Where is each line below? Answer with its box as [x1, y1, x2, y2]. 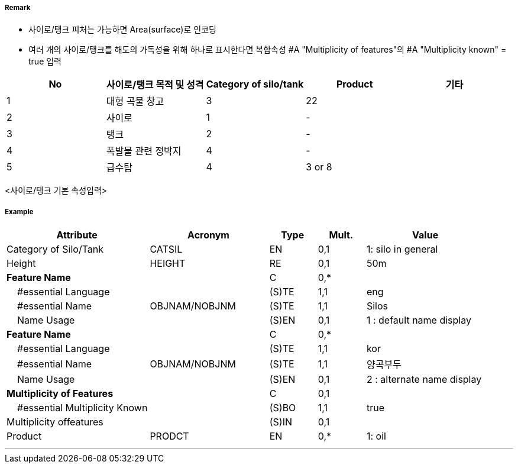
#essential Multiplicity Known [17, 402, 148, 414]
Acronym [187, 229, 229, 241]
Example [5, 207, 34, 216]
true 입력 [28, 56, 61, 67]
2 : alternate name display [366, 373, 482, 386]
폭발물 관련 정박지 [106, 145, 182, 157]
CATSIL [150, 243, 183, 256]
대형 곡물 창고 [106, 95, 164, 108]
